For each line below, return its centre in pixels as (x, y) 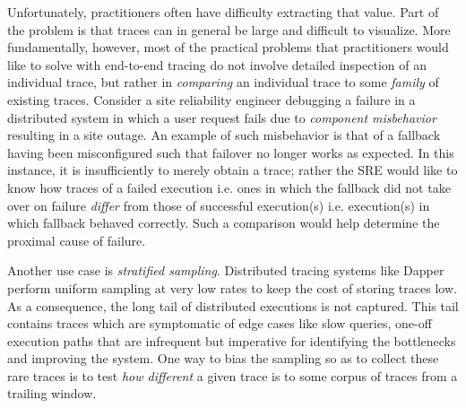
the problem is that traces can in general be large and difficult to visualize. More (229, 29)
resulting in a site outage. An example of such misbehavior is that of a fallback (224, 135)
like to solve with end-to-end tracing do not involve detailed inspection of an (217, 64)
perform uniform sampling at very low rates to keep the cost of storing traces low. (232, 287)
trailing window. (52, 393)
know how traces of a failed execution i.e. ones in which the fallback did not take (229, 187)
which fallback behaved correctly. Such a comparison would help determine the (224, 223)
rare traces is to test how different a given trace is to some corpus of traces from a (233, 375)
